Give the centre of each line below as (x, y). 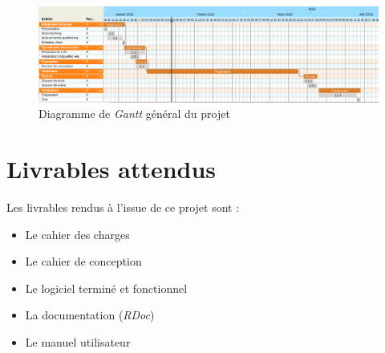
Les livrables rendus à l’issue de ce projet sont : (123, 207)
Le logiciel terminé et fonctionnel (106, 288)
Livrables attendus (111, 169)
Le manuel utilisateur (78, 341)
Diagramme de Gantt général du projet (134, 114)
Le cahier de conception (83, 261)
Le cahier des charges (77, 234)
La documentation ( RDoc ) (90, 315)
